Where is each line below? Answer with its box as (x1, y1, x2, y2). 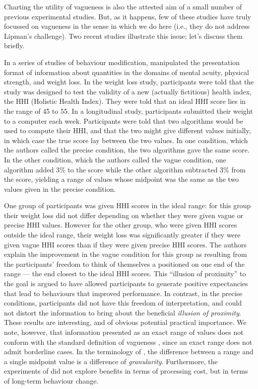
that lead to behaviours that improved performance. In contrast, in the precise (4, 288, 243, 298)
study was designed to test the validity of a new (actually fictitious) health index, (4, 86, 252, 96)
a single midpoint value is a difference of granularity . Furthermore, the (4, 356, 218, 366)
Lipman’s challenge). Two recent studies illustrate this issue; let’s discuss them (4, 30, 243, 41)
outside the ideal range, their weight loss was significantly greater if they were (4, 230, 241, 240)
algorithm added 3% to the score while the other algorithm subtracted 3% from (4, 164, 246, 174)
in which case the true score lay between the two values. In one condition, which (4, 135, 248, 145)
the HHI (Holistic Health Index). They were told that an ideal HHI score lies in (4, 96, 246, 106)
